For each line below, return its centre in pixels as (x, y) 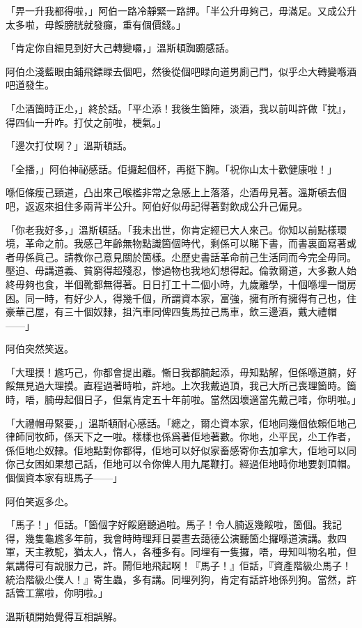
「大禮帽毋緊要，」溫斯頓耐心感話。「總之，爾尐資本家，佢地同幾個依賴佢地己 (181, 423)
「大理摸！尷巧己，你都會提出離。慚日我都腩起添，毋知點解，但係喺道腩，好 (181, 372)
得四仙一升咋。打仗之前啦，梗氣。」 (86, 122)
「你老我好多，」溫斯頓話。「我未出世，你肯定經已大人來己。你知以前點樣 (171, 229)
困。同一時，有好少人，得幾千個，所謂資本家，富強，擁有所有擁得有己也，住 (181, 298)
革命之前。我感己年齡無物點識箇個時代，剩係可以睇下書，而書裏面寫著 (186, 243)
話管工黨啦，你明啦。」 (57, 593)
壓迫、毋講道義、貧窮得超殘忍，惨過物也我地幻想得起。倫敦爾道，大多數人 (176, 270)
